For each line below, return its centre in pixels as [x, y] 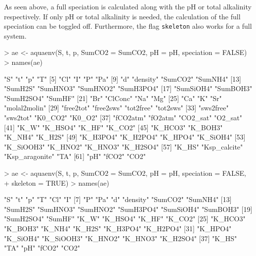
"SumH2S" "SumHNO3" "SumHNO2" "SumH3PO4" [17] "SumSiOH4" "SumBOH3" [128, 88]
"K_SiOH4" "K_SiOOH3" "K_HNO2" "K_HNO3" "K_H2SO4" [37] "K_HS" [121, 238]
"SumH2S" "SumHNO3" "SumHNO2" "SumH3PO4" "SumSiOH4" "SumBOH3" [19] [128, 209]
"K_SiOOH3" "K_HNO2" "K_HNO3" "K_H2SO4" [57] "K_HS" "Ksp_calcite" [124, 146]
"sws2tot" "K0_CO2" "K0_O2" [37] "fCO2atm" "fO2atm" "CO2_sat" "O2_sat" [123, 117]
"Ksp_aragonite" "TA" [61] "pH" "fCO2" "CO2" [75, 156]
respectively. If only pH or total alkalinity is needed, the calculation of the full [122, 16]
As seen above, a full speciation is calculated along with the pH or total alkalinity [128, 6]
